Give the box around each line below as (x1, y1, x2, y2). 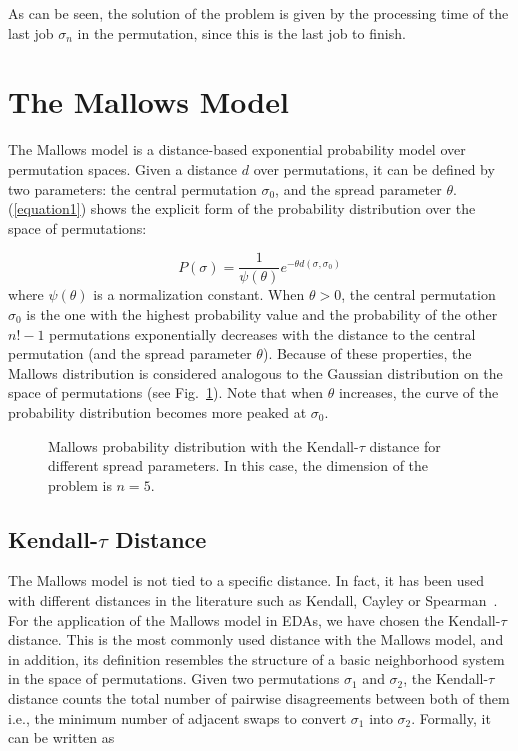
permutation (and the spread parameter (8, 343, 252, 364)
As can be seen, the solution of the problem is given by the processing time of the (8, 3, 509, 23)
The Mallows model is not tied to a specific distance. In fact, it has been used (8, 570, 485, 591)
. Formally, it (411, 707, 491, 728)
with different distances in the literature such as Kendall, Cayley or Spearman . (8, 590, 498, 611)
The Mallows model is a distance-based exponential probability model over (8, 139, 466, 160)
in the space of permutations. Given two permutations (8, 668, 340, 689)
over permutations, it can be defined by (253, 158, 495, 179)
